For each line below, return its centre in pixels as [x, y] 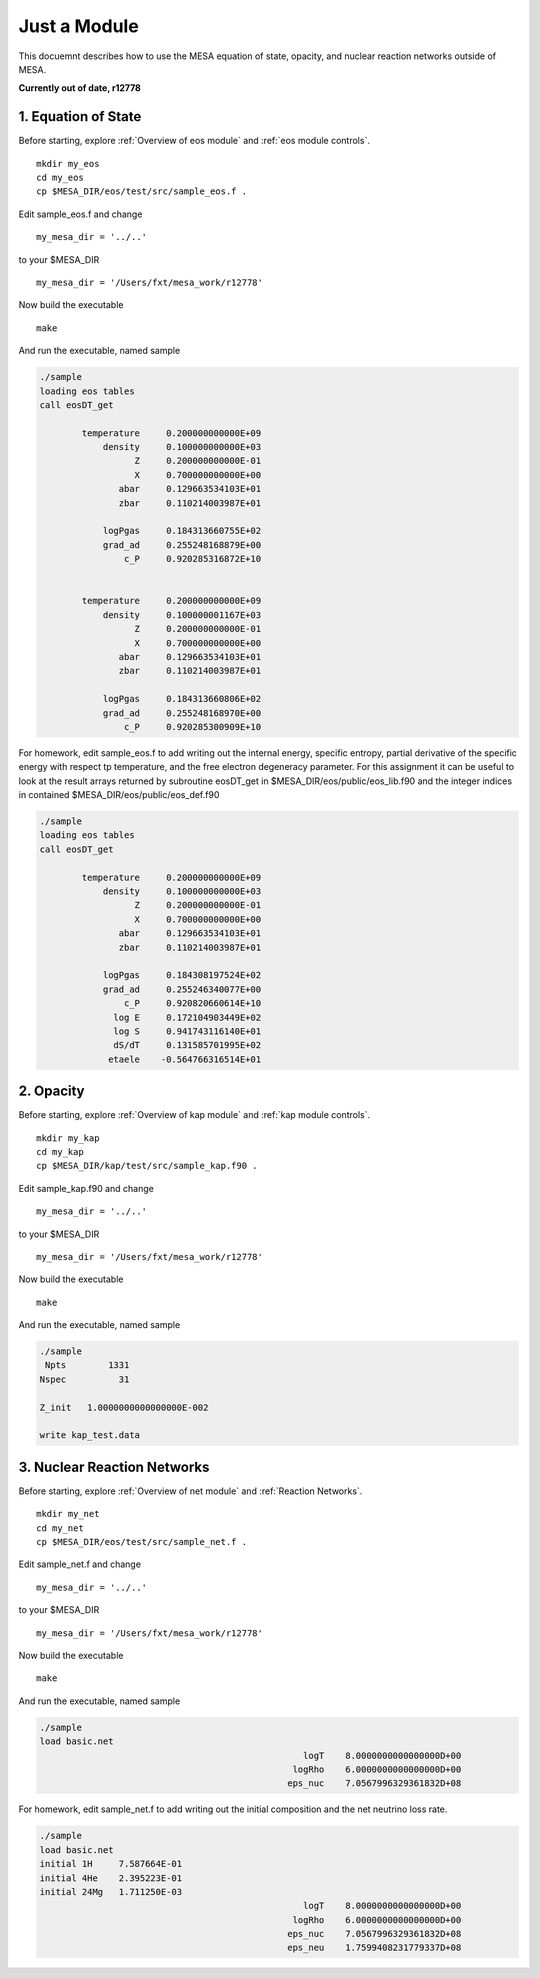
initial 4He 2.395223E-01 [111, 1878]
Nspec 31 [84, 1379]
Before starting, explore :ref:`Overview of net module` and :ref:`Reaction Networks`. [190, 1491]
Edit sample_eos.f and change [80, 214]
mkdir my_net [68, 1514]
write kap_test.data [89, 1435]
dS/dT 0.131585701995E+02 [187, 1045]
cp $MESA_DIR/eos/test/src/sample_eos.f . [142, 191]
